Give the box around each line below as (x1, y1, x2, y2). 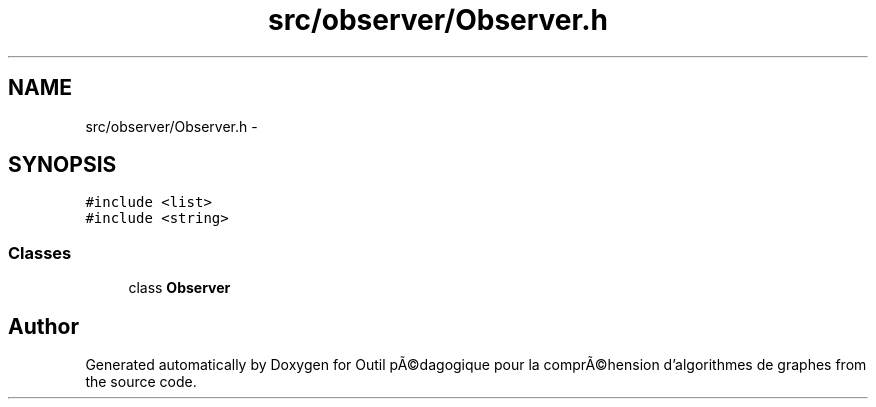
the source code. (85, 373, 197, 391)
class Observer (128, 279, 231, 297)
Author (8, 313, 79, 339)
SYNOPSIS (8, 152, 117, 178)
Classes (8, 242, 72, 263)
